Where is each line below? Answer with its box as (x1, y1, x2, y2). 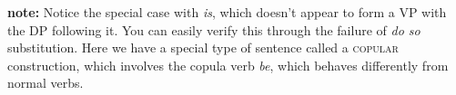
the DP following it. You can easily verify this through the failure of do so (7, 20, 421, 39)
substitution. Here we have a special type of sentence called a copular (7, 38, 399, 57)
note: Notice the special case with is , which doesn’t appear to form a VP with (7, 3, 447, 21)
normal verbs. (7, 73, 84, 92)
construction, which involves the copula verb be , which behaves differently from (7, 55, 449, 74)
